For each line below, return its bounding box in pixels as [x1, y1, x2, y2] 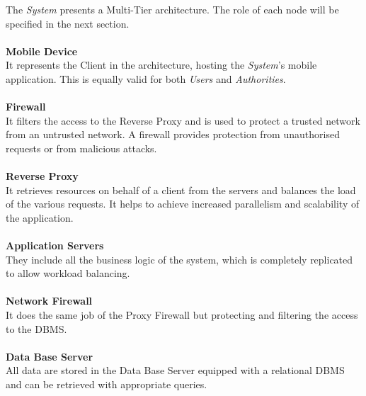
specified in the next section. [6, 16, 130, 30]
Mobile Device [6, 43, 78, 58]
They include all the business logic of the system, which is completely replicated [6, 251, 353, 266]
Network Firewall [6, 293, 93, 308]
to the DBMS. [6, 321, 67, 336]
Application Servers [6, 238, 104, 253]
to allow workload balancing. [6, 266, 130, 281]
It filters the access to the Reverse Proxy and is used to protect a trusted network [6, 113, 360, 128]
